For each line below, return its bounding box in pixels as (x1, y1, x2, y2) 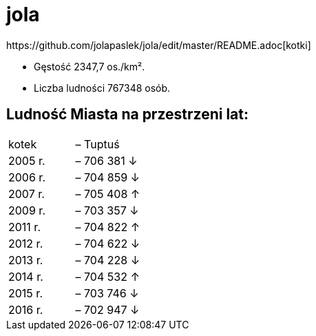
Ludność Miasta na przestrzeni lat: (6, 106, 249, 123)
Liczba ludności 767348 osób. (34, 81, 171, 94)
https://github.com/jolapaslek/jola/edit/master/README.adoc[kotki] (6, 39, 311, 51)
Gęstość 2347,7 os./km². (34, 60, 145, 72)
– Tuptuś (75, 137, 120, 151)
